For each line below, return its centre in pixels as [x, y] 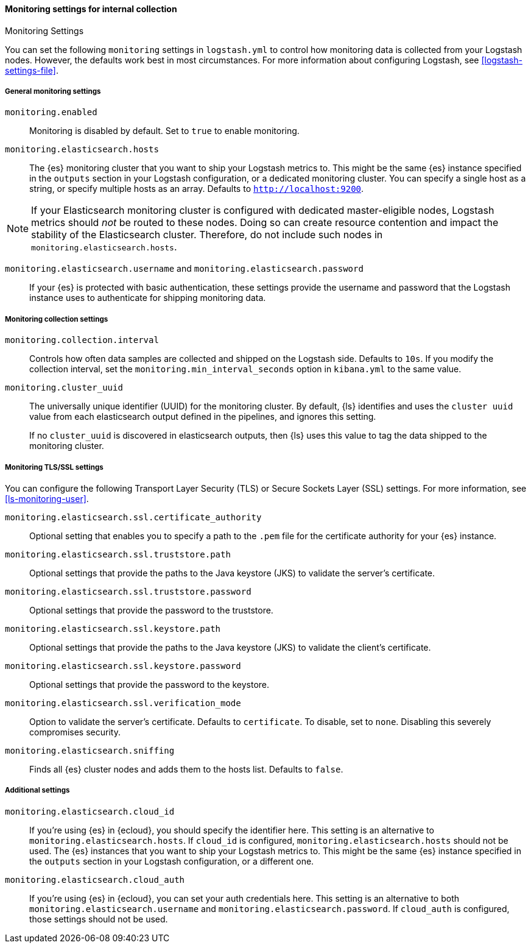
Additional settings [37, 791]
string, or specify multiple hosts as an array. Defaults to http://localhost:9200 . [197, 189]
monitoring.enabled [51, 112]
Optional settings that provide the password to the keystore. [149, 684]
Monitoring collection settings [57, 319]
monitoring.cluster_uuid [64, 388]
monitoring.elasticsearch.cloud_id [90, 811]
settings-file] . [32, 70]
